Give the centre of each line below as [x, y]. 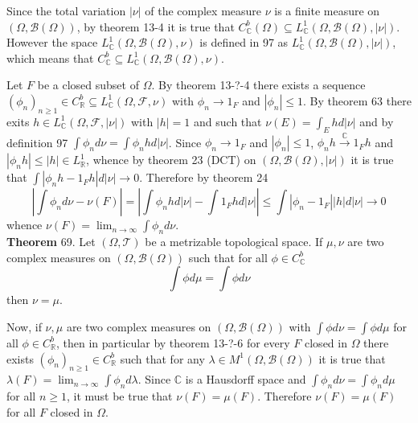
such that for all [228, 257]
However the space [52, 42]
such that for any [162, 358]
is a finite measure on [327, 10]
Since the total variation [66, 10]
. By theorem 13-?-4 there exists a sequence [258, 85]
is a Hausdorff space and [246, 379]
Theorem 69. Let [51, 242]
